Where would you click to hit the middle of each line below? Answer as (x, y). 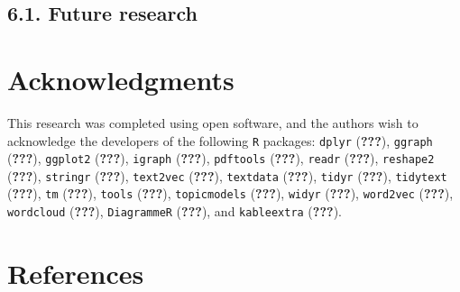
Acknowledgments (121, 79)
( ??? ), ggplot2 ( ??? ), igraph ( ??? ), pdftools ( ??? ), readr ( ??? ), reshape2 (221, 158)
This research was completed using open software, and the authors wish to (213, 122)
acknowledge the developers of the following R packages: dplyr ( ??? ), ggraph (220, 140)
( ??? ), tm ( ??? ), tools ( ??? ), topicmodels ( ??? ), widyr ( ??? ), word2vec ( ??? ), (230, 193)
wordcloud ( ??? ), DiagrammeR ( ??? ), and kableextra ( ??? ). (175, 211)
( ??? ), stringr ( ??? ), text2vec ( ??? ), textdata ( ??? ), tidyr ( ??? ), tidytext (227, 175)
